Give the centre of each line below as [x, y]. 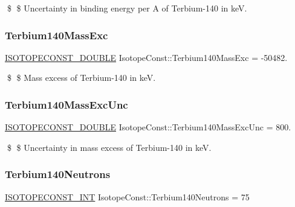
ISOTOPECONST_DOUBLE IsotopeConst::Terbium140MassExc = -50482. [146, 57]
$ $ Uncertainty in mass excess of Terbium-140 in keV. [109, 147]
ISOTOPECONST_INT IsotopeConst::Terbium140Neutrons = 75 [127, 196]
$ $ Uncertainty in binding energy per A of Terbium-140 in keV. [127, 8]
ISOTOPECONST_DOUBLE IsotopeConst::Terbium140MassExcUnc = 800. [148, 127]
